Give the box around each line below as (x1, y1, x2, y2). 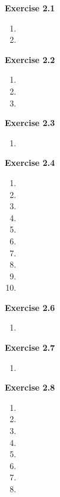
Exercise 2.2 (5, 53, 55, 65)
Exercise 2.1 (5, 2, 55, 14)
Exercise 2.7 (5, 341, 55, 354)
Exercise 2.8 (5, 381, 55, 394)
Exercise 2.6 (5, 301, 55, 313)
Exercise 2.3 (5, 117, 55, 129)
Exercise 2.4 (5, 156, 55, 169)
